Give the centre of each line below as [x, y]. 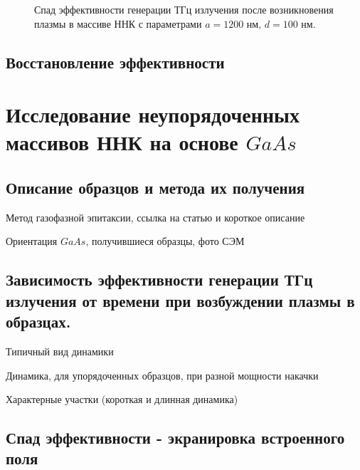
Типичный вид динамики [60, 351]
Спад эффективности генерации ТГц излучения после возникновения [184, 9]
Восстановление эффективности [115, 62]
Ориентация [32, 241]
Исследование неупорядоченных [153, 114]
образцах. [38, 322]
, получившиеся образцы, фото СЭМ [165, 241]
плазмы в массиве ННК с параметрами [118, 23]
